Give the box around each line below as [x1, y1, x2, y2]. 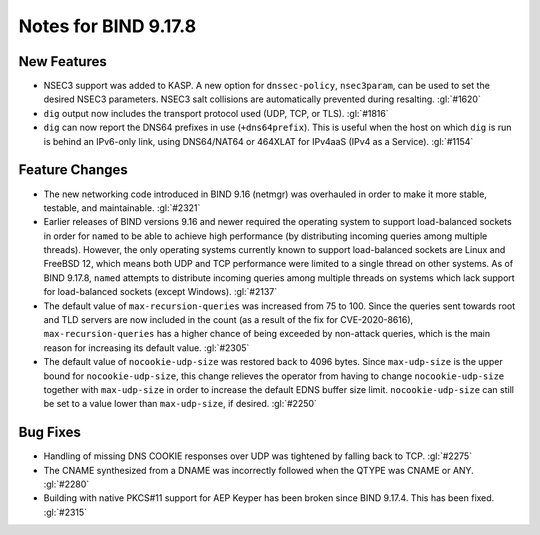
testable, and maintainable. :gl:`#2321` [43, 201, 201, 214]
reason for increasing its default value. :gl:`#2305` [43, 341, 250, 354]
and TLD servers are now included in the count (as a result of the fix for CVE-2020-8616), [43, 314, 414, 326]
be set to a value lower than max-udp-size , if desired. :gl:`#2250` [43, 398, 317, 410]
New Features [18, 53, 107, 70]
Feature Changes [18, 161, 129, 179]
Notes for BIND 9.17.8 [18, 15, 197, 37]
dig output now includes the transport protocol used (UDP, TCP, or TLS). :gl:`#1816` [43, 107, 389, 119]
